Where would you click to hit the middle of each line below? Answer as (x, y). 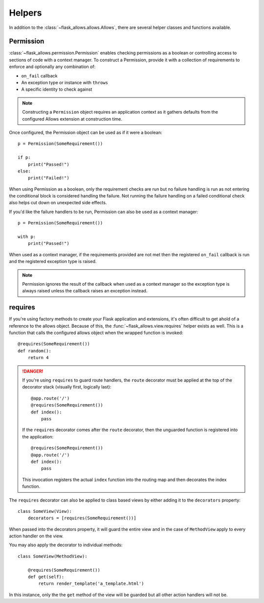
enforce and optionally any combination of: (52, 67)
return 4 (38, 358)
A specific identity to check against (57, 89)
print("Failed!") (48, 178)
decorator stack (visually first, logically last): (67, 387)
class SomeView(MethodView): (53, 556)
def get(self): (46, 577)
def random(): (34, 351)
